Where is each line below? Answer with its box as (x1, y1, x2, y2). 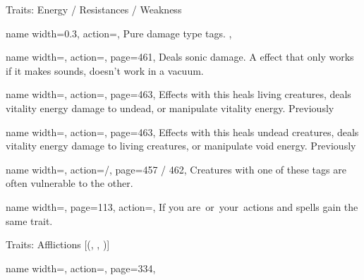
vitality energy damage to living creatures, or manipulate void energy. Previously (6, 138, 356, 153)
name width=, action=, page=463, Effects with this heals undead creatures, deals (6, 124, 359, 139)
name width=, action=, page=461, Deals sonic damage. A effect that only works (6, 49, 354, 64)
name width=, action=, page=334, (6, 260, 156, 275)
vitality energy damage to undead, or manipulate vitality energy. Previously (6, 100, 334, 115)
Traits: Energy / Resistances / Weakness (6, 2, 182, 16)
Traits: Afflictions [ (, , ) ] (6, 237, 110, 252)
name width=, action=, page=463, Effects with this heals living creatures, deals (6, 87, 351, 102)
